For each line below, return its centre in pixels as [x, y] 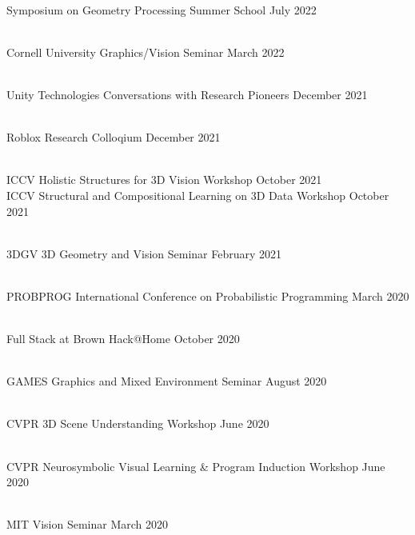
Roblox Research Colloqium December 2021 [114, 137]
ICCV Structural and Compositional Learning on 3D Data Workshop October [198, 195]
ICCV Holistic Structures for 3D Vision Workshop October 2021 [164, 180]
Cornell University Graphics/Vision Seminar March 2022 [146, 52]
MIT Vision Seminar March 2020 [88, 524]
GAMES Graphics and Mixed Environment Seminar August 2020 [167, 381]
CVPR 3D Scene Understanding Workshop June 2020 [138, 423]
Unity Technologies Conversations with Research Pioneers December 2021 [187, 94]
